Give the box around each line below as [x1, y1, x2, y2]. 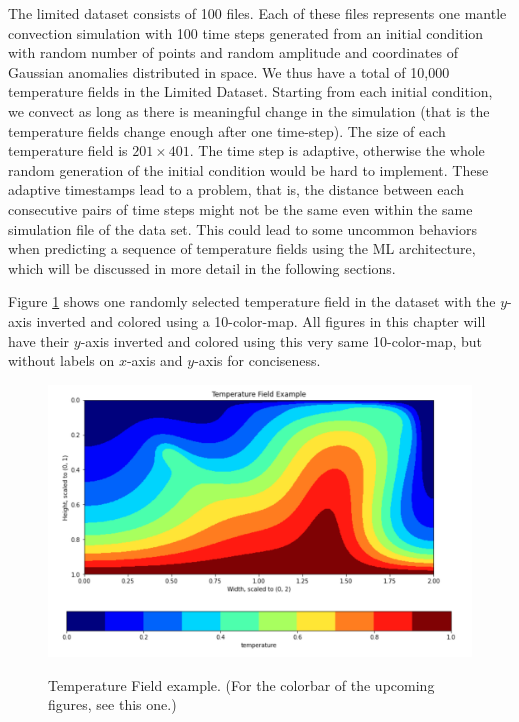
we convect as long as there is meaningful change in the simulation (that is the [8, 100, 490, 121]
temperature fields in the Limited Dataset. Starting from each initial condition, [8, 81, 493, 102]
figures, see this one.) [48, 694, 177, 715]
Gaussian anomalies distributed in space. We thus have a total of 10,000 [8, 61, 450, 82]
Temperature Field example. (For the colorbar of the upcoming [48, 674, 435, 695]
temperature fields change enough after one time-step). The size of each [8, 120, 446, 141]
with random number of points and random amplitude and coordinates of [8, 42, 458, 63]
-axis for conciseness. [194, 350, 321, 371]
